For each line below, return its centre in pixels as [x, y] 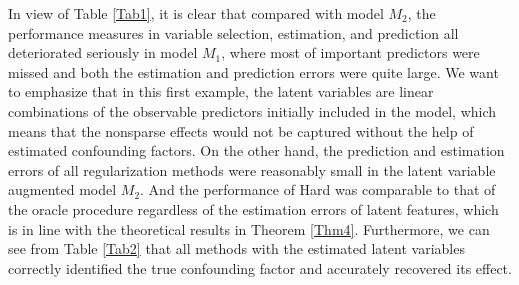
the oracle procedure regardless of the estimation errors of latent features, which [253, 208]
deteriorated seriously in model [103, 52]
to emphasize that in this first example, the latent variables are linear [221, 91]
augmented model [62, 189]
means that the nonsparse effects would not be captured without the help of [241, 130]
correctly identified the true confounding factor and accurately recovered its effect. [260, 267]
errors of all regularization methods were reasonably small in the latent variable [252, 169]
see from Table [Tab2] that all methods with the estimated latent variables [236, 248]
